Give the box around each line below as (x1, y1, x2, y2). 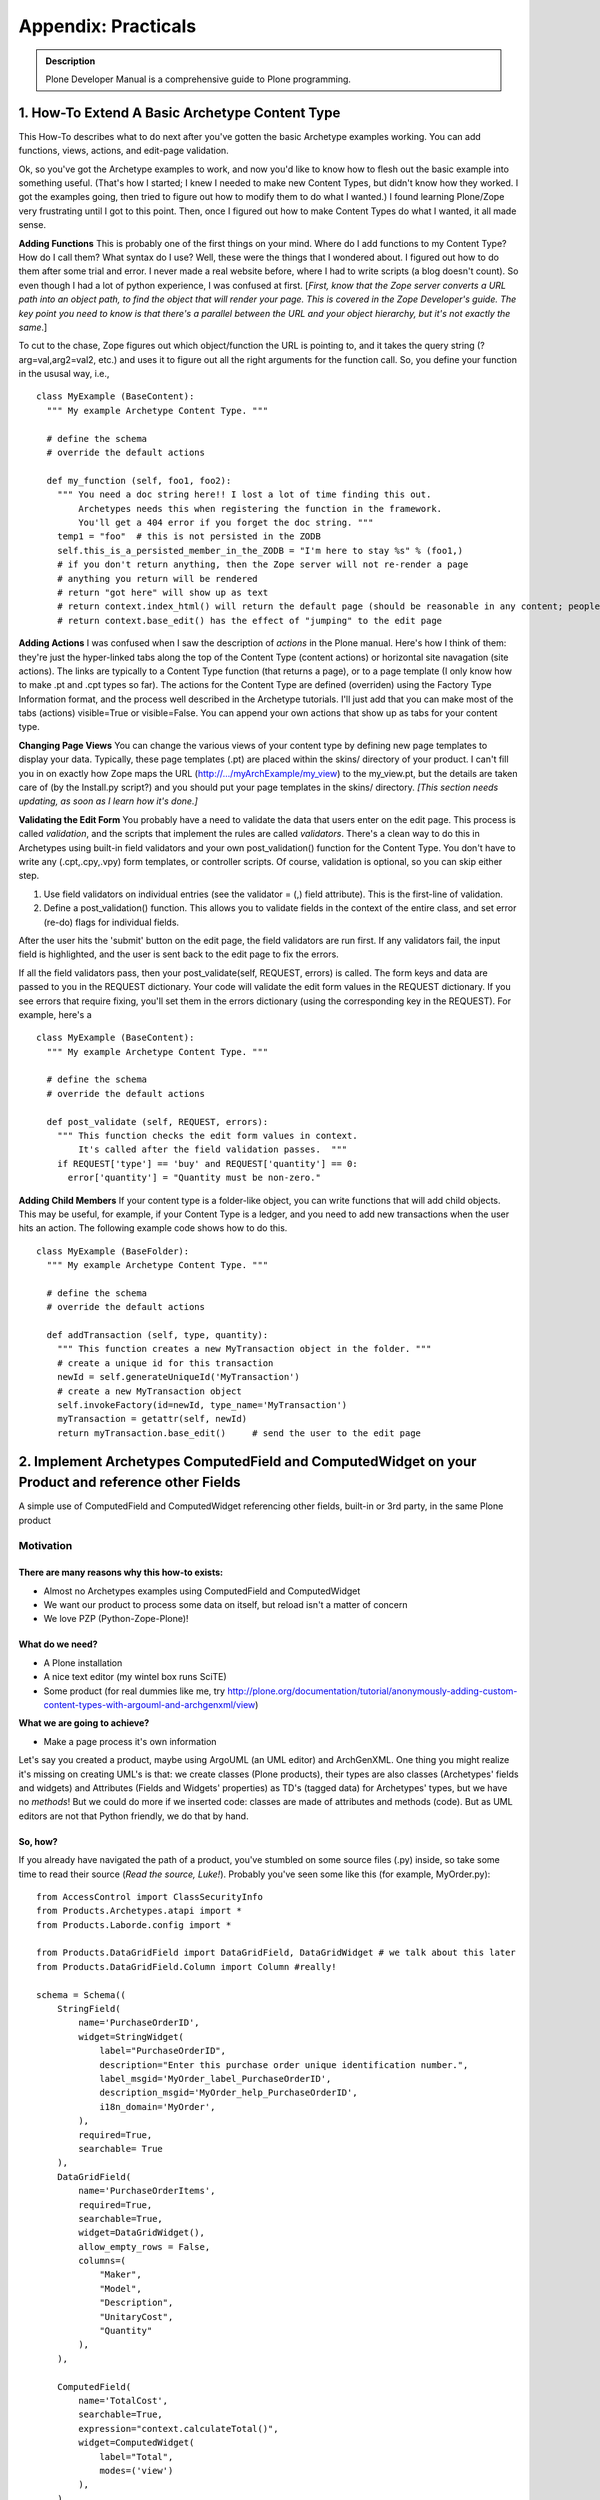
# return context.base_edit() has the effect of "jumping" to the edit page (56, 615, 443, 626)
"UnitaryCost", (99, 2311, 174, 2322)
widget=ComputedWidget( (78, 2437, 195, 2449)
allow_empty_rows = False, (78, 2241, 211, 2252)
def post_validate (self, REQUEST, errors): (46, 1116, 269, 1127)
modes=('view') (99, 2465, 174, 2476)
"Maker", (99, 2269, 142, 2280)
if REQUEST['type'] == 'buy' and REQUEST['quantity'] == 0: (56, 1158, 359, 1169)
